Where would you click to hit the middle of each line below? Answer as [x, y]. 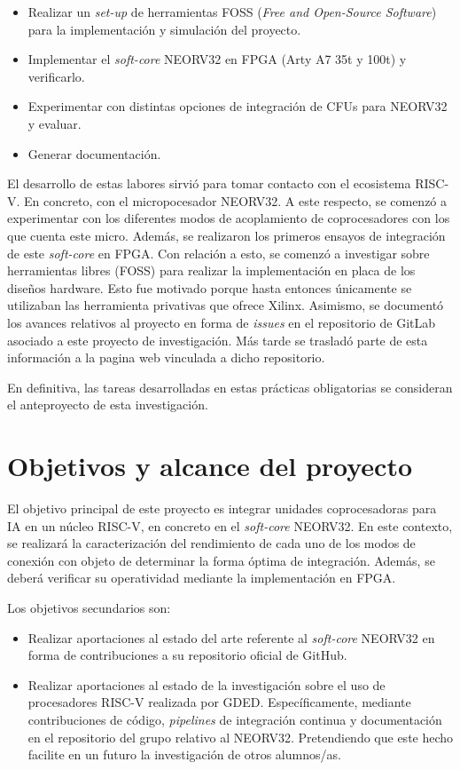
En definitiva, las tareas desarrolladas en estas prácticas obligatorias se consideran [230, 387]
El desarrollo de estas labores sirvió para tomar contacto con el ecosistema [209, 183]
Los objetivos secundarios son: [89, 607]
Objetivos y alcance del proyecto [210, 466]
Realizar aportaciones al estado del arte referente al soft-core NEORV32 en [231, 637]
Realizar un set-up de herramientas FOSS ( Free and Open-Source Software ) [232, 12]
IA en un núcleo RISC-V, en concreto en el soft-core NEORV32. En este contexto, [230, 525]
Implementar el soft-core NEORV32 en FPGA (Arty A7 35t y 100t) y [217, 59]
